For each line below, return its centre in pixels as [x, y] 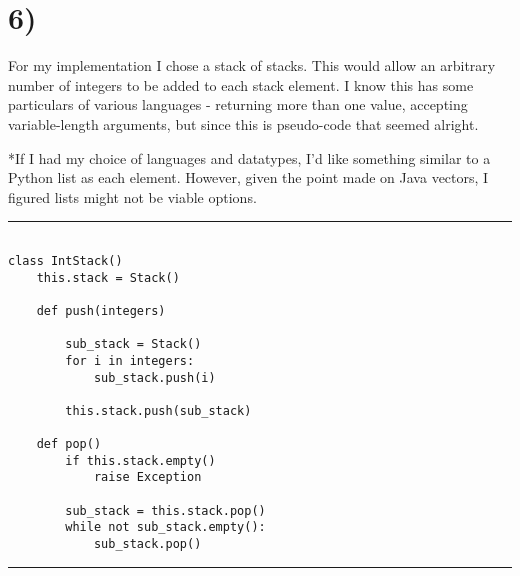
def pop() [69, 444]
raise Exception [147, 477]
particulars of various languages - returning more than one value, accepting [238, 104]
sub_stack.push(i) [154, 377]
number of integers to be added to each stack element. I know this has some [241, 84]
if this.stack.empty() [140, 460]
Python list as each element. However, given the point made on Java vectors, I [248, 177]
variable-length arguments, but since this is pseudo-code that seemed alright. [243, 123]
